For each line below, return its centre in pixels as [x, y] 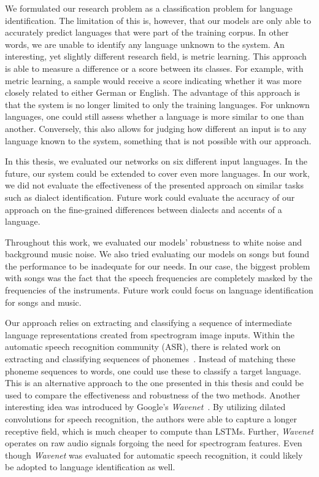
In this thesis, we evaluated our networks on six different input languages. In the [156, 161]
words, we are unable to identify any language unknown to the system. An [145, 44]
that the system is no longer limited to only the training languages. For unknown [157, 104]
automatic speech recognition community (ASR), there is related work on [143, 347]
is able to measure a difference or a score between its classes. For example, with [154, 68]
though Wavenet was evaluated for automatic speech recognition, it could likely [154, 455]
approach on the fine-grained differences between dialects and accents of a [144, 209]
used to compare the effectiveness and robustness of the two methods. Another [153, 394]
